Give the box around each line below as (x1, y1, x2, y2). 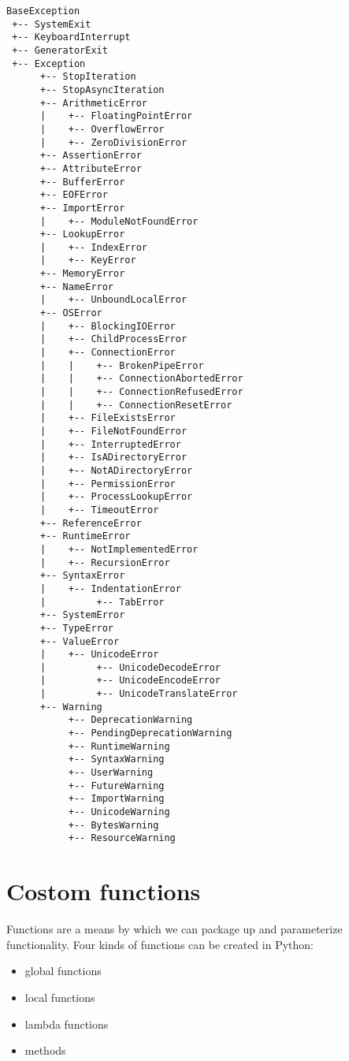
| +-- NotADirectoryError (39, 464, 193, 476)
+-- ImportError (39, 202, 125, 214)
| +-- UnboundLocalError (39, 294, 187, 306)
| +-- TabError (39, 596, 165, 608)
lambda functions (24, 1015, 109, 1032)
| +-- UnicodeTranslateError (39, 688, 238, 700)
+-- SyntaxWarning (68, 754, 165, 765)
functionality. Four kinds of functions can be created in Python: (6, 936, 314, 952)
